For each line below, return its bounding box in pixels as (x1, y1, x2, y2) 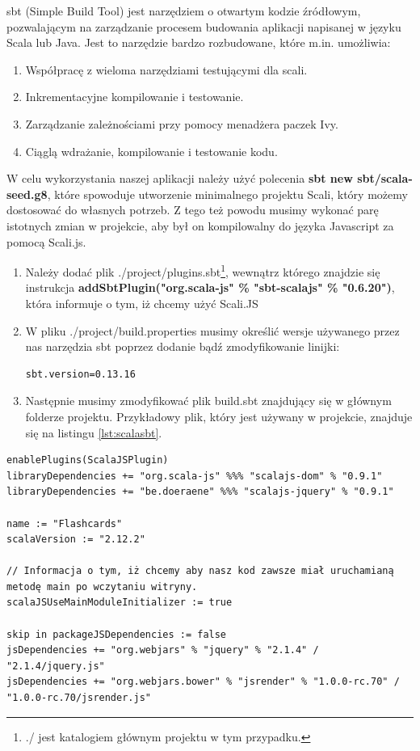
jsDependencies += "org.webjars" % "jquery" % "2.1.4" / (6, 644, 319, 656)
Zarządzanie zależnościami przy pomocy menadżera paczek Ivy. (25, 115, 338, 132)
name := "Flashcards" (6, 517, 123, 529)
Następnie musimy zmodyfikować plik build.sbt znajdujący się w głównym (25, 392, 392, 409)
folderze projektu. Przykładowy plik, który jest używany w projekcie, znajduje (25, 407, 413, 424)
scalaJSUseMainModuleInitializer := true (6, 597, 233, 609)
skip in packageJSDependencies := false (6, 628, 227, 640)
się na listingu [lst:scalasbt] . (25, 424, 162, 441)
